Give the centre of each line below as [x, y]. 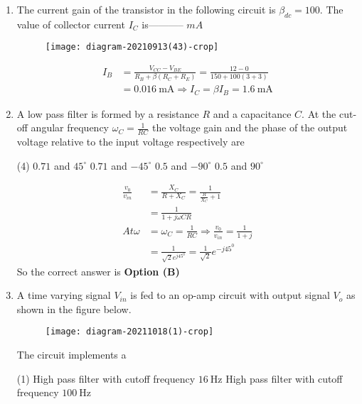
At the [322, 113]
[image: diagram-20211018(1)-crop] [129, 332]
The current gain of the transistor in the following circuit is [146, 9]
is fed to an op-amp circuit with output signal [230, 295]
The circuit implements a [71, 354]
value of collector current [71, 24]
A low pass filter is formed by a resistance [108, 113]
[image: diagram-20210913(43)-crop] [132, 47]
